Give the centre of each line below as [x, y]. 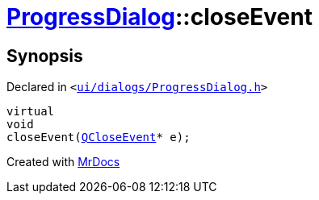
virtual [31, 112]
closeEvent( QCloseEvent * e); [99, 137]
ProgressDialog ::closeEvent [159, 17]
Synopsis [45, 56]
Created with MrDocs [63, 162]
